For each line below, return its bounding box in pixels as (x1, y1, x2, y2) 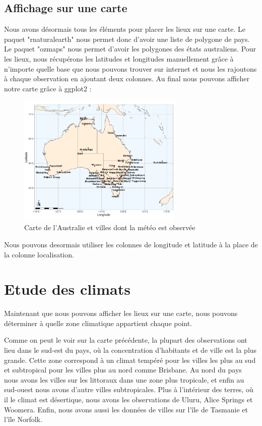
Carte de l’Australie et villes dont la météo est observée (24, 222, 195, 233)
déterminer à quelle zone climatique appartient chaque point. (4, 317, 192, 328)
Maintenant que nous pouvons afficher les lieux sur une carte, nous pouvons (4, 308, 238, 318)
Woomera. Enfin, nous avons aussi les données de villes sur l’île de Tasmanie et (4, 404, 248, 414)
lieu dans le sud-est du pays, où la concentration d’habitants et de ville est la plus (4, 345, 257, 355)
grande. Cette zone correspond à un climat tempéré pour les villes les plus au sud (4, 354, 256, 365)
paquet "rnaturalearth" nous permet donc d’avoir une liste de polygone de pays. (4, 33, 250, 44)
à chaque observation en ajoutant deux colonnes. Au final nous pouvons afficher (4, 73, 249, 84)
